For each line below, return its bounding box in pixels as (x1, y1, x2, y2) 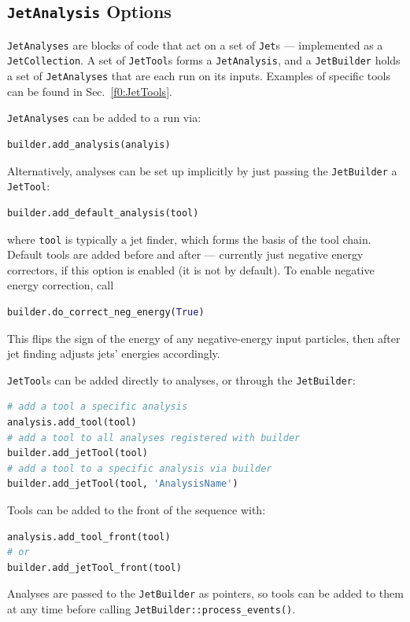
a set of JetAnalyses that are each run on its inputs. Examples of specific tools (7, 68, 391, 84)
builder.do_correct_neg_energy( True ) (7, 306, 205, 318)
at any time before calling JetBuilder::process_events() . (7, 600, 296, 616)
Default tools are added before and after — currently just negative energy (7, 246, 364, 263)
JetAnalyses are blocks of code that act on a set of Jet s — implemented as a (7, 36, 383, 53)
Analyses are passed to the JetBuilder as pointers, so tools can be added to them (7, 585, 404, 602)
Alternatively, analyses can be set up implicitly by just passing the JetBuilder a (7, 162, 397, 179)
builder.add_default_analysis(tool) (7, 207, 199, 219)
